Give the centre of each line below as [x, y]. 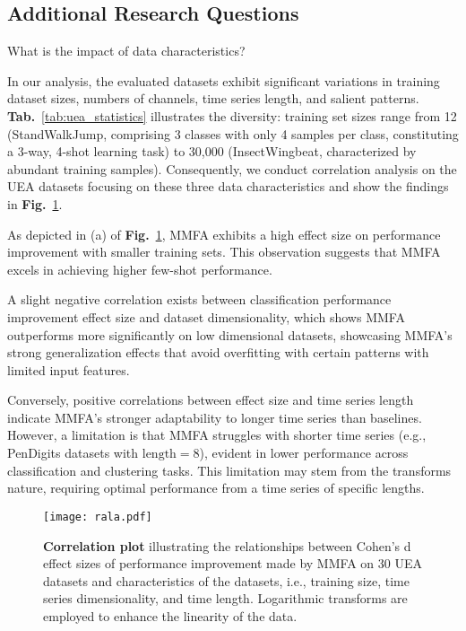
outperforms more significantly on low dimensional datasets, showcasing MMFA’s [230, 334]
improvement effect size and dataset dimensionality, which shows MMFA [206, 316]
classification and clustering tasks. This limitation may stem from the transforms [229, 470]
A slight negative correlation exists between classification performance [199, 299]
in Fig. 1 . [35, 203]
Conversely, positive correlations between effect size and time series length [211, 400]
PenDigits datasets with [73, 453]
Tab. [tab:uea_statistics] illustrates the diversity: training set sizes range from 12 [232, 115]
